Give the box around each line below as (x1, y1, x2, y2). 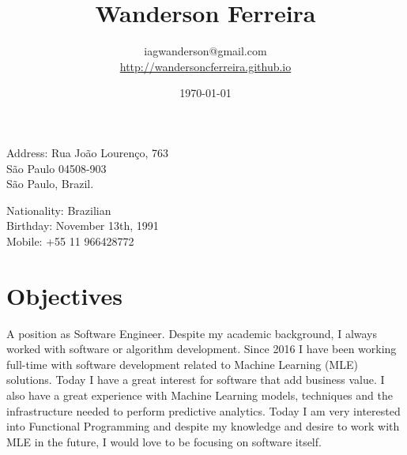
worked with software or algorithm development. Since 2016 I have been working (6, 340, 397, 357)
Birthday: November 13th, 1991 (6, 217, 159, 234)
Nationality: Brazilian (6, 201, 111, 218)
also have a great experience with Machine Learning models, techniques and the (6, 386, 393, 403)
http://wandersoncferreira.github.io (119, 58, 292, 74)
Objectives (6, 279, 122, 311)
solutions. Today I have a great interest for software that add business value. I (6, 371, 385, 388)
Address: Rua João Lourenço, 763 (6, 144, 168, 160)
